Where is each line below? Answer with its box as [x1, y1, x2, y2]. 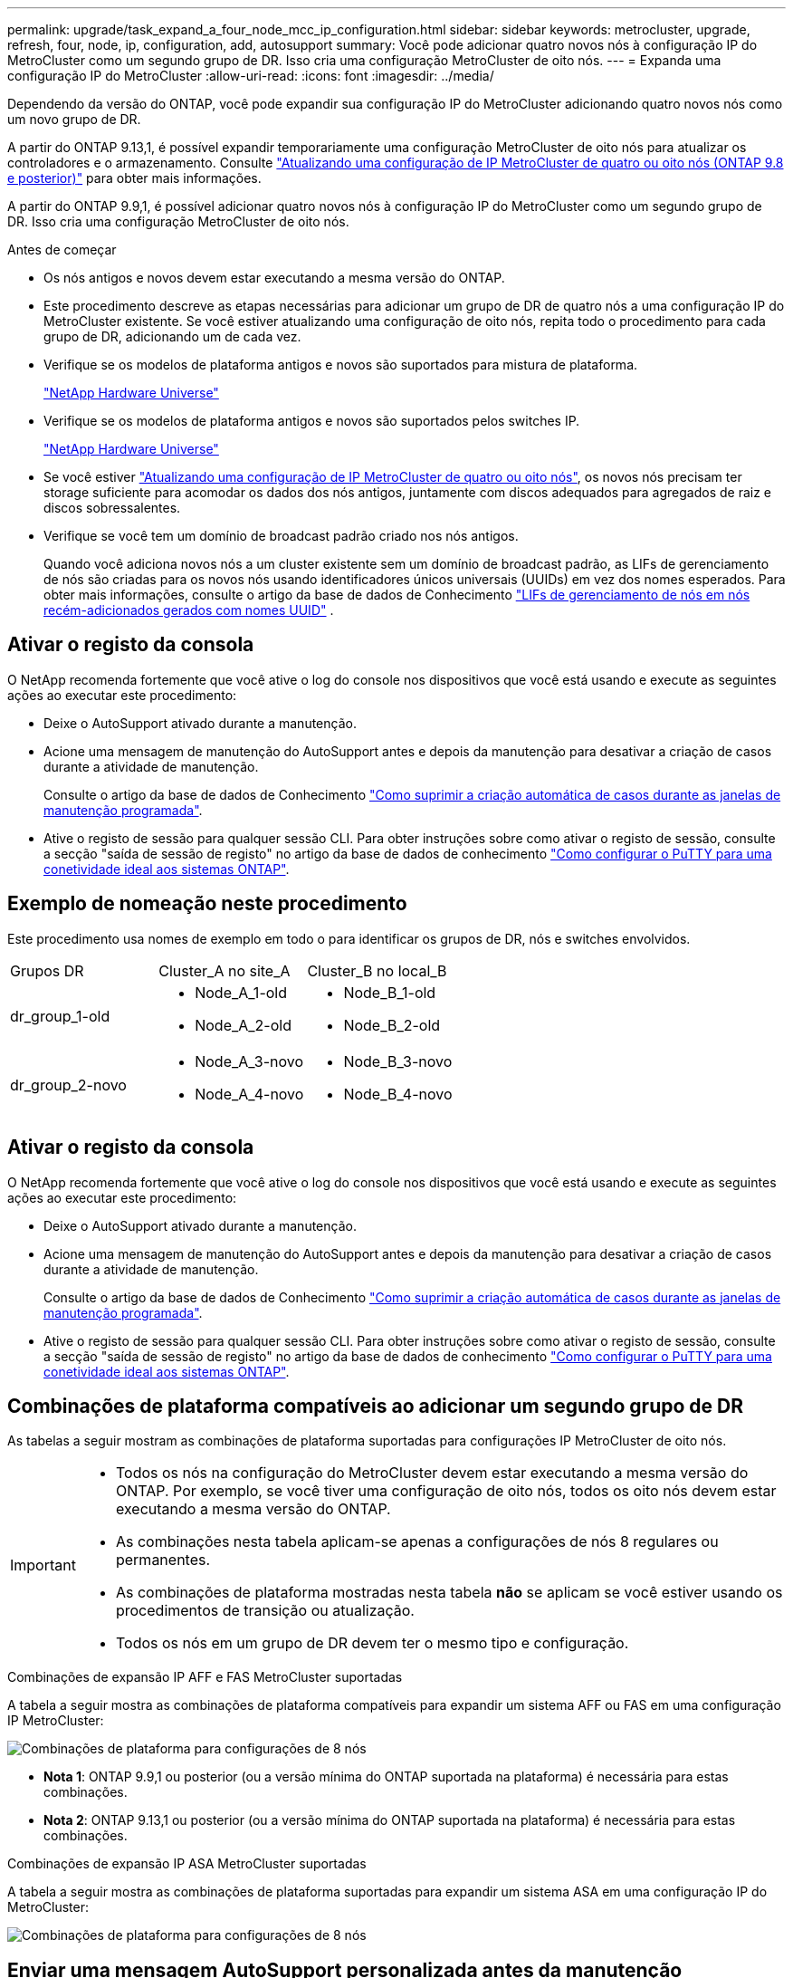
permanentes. [115, 1551, 211, 1570]
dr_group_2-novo [10, 1075, 127, 1094]
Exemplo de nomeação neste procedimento [7, 892, 407, 916]
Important [10, 1556, 76, 1575]
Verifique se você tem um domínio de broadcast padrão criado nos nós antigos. [43, 528, 519, 543]
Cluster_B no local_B [307, 961, 447, 980]
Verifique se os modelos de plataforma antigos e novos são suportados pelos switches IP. [43, 413, 580, 428]
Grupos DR [10, 961, 84, 980]
